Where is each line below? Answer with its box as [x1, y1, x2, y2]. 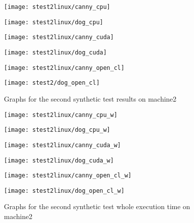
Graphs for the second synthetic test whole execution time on [4, 201, 191, 212]
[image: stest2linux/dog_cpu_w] [4, 126, 110, 134]
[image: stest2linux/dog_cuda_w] [4, 157, 114, 164]
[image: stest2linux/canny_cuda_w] [4, 141, 121, 149]
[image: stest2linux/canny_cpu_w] [4, 111, 118, 118]
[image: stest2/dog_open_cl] [4, 79, 100, 87]
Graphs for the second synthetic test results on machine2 [4, 93, 177, 104]
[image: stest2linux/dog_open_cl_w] [4, 187, 125, 194]
